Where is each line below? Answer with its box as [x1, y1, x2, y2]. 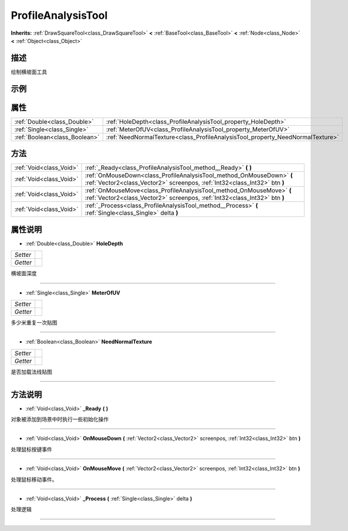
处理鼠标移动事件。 [11, 476, 58, 483]
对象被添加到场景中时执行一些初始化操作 [11, 416, 109, 423]
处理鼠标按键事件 [11, 446, 52, 453]
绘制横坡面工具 [11, 68, 47, 75]
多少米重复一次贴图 [11, 319, 58, 326]
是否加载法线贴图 [11, 368, 52, 375]
